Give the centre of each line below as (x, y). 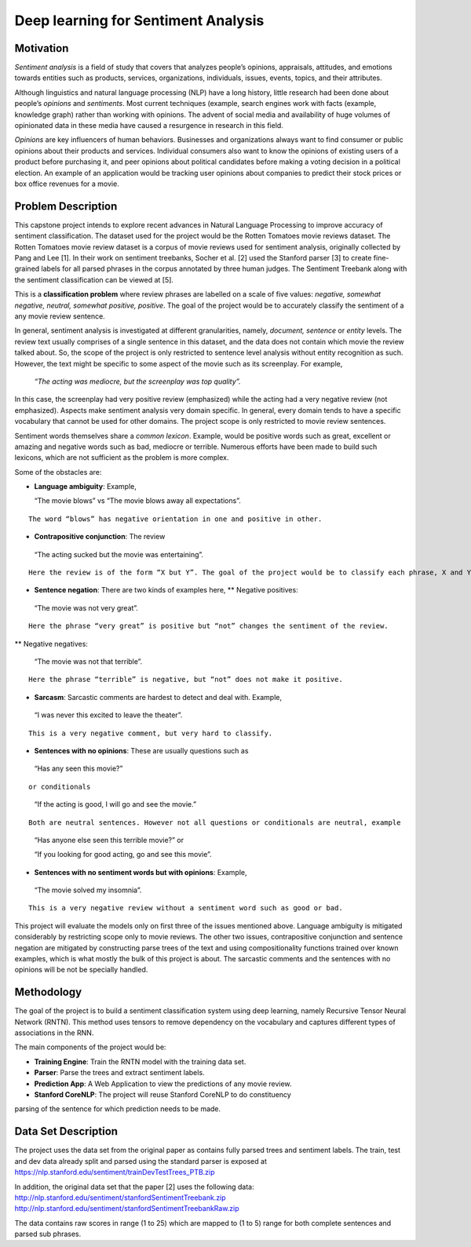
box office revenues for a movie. (67, 184)
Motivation (42, 48)
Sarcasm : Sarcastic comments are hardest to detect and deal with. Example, (158, 697)
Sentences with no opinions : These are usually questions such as (141, 750)
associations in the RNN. (54, 1033)
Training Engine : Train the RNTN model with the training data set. (140, 1061)
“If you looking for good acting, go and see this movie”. (123, 855)
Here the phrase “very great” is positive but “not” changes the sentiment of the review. (208, 626)
